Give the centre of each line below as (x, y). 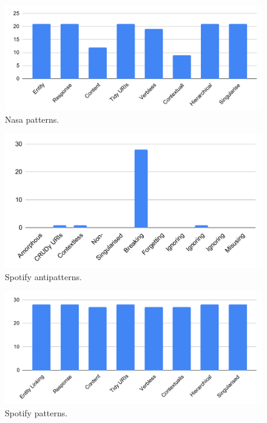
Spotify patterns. (36, 412)
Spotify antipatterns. (43, 276)
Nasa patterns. (32, 119)
